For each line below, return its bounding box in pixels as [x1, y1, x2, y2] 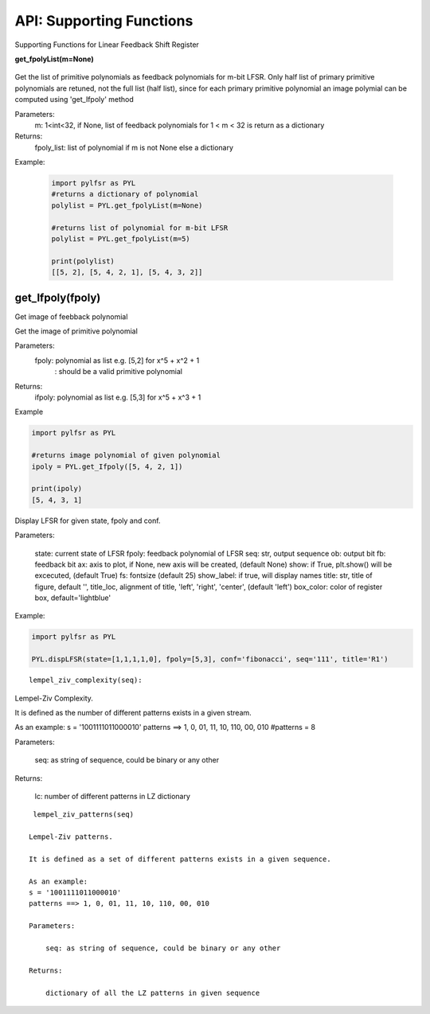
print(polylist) [51, 256, 115, 266]
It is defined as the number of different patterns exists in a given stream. [14, 708, 252, 717]
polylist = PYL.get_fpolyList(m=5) [51, 235, 190, 243]
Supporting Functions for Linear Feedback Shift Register [14, 40, 199, 49]
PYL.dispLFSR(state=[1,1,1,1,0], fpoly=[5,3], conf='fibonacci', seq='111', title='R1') [31, 655, 389, 664]
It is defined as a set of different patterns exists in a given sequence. [29, 854, 331, 864]
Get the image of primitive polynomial [14, 326, 139, 336]
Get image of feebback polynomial [14, 311, 128, 322]
